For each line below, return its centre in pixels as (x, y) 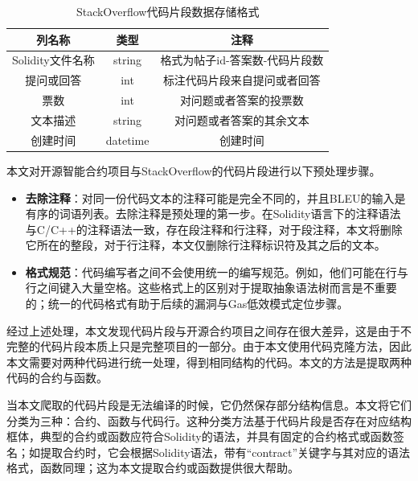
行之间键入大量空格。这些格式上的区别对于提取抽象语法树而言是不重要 (211, 288)
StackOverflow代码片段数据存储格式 (168, 11)
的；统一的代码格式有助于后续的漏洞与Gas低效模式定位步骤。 (187, 304)
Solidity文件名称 (53, 60)
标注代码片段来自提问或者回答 (242, 80)
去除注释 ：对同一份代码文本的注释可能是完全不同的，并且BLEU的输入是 (215, 197)
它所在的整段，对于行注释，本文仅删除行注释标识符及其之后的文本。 (205, 245)
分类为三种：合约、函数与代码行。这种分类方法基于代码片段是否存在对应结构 (209, 420)
